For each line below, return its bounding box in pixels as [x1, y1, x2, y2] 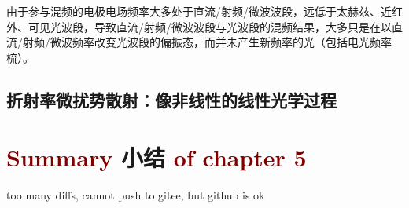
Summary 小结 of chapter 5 [6, 141, 307, 173]
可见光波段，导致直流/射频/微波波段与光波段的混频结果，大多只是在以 [28, 18, 392, 35]
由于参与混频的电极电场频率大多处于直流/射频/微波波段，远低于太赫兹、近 [6, 3, 392, 19]
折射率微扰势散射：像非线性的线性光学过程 [6, 87, 337, 111]
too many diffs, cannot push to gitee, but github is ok [6, 187, 265, 203]
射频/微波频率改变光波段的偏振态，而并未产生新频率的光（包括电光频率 [22, 34, 392, 50]
